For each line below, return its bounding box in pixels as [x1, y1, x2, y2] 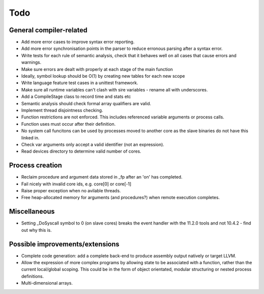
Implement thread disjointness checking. [21, 107, 103, 113]
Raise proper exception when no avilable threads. [21, 188, 121, 193]
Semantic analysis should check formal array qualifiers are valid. [21, 100, 152, 106]
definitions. [21, 273, 44, 279]
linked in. [21, 135, 40, 140]
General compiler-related [9, 26, 88, 34]
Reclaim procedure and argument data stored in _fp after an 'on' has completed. [21, 174, 183, 180]
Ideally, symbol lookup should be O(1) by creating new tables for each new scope [21, 73, 185, 79]
